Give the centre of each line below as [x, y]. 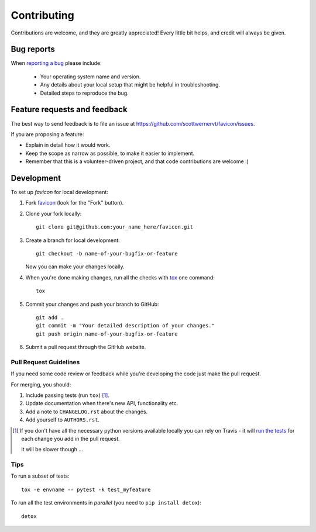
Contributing [42, 15]
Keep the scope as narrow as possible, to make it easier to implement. [110, 153]
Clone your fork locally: [54, 213]
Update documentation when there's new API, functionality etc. [102, 403]
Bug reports [33, 49]
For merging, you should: [41, 384]
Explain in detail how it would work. [68, 145]
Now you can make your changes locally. [75, 267]
